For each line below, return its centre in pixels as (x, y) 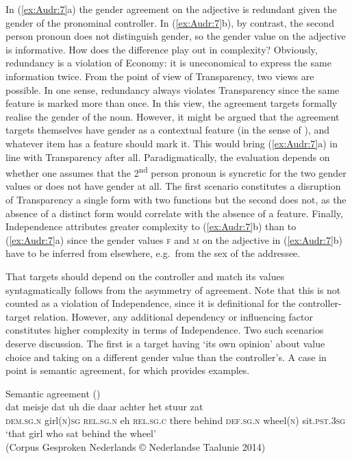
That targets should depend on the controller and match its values (145, 276)
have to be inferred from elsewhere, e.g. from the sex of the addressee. (153, 253)
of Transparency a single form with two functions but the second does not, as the (176, 199)
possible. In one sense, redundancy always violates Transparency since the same (173, 89)
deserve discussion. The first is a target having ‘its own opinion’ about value (165, 343)
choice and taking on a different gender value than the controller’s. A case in (166, 357)
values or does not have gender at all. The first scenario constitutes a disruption (173, 186)
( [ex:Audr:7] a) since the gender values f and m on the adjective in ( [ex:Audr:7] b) (174, 239)
